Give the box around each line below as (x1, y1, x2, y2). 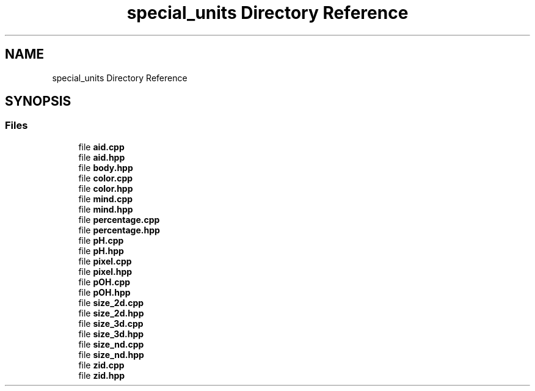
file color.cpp (78, 172, 133, 183)
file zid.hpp (78, 370, 125, 381)
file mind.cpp (78, 193, 133, 204)
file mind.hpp (78, 203, 133, 214)
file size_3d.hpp (78, 328, 144, 339)
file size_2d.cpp (78, 297, 144, 308)
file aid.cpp (78, 141, 125, 152)
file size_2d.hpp (78, 307, 144, 318)
